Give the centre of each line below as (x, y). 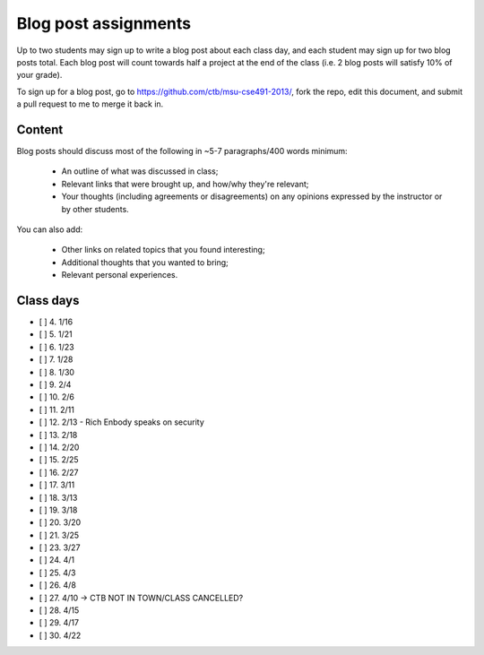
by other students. (95, 209)
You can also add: (50, 229)
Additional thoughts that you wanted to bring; (145, 262)
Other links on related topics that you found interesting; (163, 250)
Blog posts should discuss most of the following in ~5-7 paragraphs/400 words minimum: (182, 151)
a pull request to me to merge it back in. (90, 104)
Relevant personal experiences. (120, 275)
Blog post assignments (104, 23)
